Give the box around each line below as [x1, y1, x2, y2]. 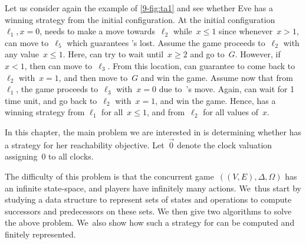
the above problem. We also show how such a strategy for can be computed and [5, 216, 295, 229]
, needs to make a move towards [40, 25, 155, 37]
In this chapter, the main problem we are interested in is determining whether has [5, 125, 301, 138]
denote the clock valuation [177, 138, 272, 151]
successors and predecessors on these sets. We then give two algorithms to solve [5, 204, 292, 217]
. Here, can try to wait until [62, 48, 164, 60]
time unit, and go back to [5, 94, 97, 106]
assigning [5, 150, 38, 162]
